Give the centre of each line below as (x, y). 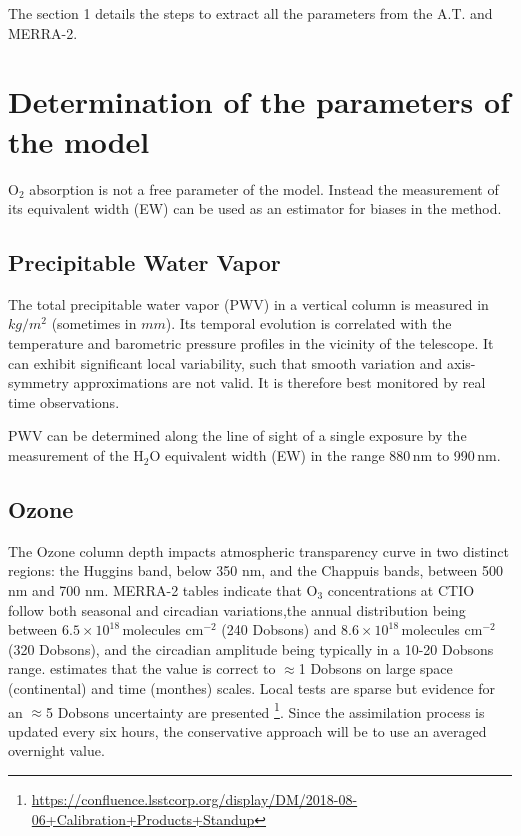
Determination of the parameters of (259, 101)
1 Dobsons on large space (375, 668)
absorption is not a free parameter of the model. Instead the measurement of (264, 188)
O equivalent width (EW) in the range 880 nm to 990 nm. (325, 455)
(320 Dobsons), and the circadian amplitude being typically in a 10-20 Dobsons (251, 648)
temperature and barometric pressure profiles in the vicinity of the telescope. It (251, 343)
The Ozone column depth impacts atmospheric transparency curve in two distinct (258, 550)
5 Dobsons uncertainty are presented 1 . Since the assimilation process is (265, 710)
